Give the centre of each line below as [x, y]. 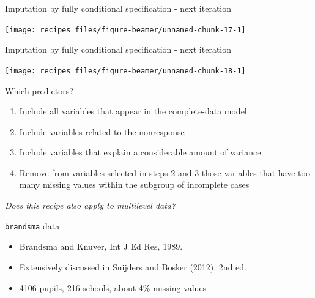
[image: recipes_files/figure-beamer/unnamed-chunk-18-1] [125, 71]
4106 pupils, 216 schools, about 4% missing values [113, 287]
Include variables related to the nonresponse [102, 131]
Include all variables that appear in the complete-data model [133, 111]
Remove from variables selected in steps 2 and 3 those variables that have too [165, 172]
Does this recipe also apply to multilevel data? [91, 205]
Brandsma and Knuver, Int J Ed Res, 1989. [101, 246]
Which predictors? [39, 90]
